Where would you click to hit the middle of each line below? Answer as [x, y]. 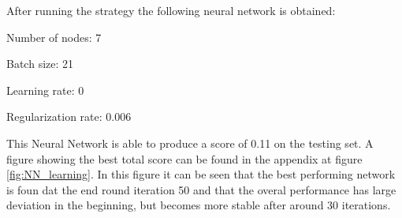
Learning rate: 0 [45, 90]
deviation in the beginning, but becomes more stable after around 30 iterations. [199, 205]
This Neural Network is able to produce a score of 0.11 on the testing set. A [190, 143]
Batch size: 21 [40, 64]
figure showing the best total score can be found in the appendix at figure [184, 158]
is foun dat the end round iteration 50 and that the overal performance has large [201, 189]
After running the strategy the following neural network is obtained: [171, 10]
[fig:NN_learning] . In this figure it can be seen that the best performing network [201, 174]
